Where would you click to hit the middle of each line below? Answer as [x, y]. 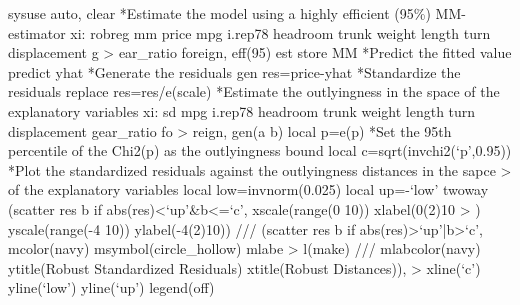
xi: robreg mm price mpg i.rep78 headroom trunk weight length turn [280, 32]
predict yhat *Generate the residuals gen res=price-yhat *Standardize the [234, 71]
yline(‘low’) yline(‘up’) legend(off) [111, 287]
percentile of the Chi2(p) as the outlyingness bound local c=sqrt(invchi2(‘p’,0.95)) [260, 150]
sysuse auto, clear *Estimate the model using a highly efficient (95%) [219, 13]
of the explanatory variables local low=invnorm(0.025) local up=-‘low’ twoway [248, 189]
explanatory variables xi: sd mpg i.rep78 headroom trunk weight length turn [242, 110]
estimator [37, 32]
